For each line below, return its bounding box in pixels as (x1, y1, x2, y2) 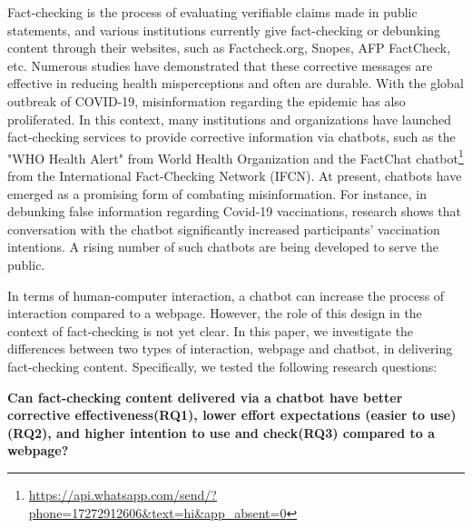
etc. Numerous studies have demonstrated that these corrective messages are (7, 55, 433, 75)
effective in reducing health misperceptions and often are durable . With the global (7, 74, 464, 93)
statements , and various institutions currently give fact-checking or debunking (7, 20, 440, 39)
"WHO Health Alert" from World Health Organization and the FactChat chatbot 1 (7, 145, 464, 167)
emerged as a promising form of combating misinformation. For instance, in (7, 184, 427, 203)
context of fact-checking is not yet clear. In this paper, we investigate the (7, 321, 414, 340)
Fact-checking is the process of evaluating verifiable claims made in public (7, 3, 418, 21)
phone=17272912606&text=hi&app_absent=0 (28, 503, 287, 522)
